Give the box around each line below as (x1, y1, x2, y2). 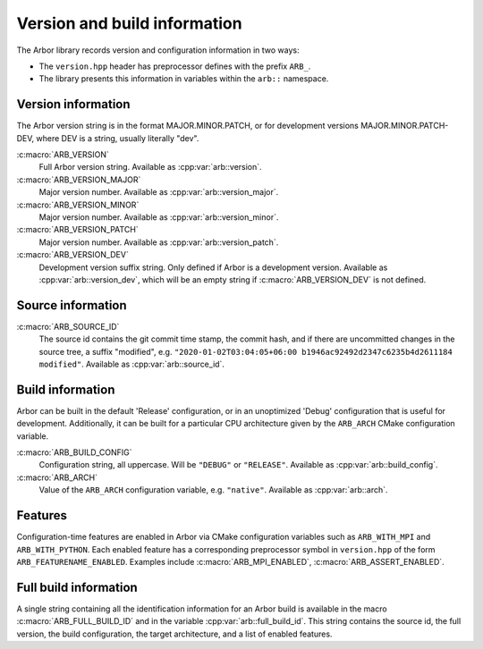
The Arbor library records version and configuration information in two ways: (16, 45, 300, 55)
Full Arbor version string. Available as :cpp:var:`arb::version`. (38, 162, 263, 173)
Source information (16, 298, 127, 313)
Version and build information (16, 13, 242, 33)
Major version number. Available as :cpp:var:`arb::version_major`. (38, 187, 279, 198)
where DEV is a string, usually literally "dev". (36, 132, 199, 143)
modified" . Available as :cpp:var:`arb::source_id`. (38, 358, 225, 369)
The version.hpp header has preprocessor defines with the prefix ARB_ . (38, 61, 311, 72)
